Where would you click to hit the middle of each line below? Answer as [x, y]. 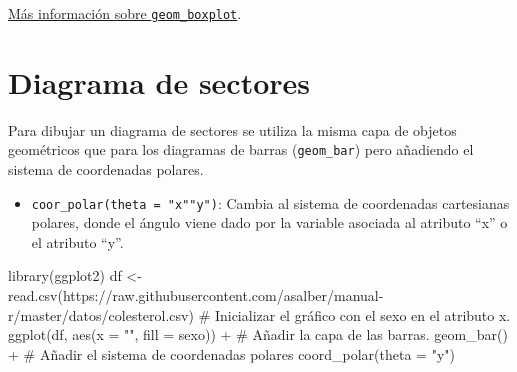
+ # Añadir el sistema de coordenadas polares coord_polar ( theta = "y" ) [231, 353]
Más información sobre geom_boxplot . [125, 13]
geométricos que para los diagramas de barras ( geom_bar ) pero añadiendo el [241, 149]
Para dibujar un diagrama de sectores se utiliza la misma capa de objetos [232, 129]
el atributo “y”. [77, 241]
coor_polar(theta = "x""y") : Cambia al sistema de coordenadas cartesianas [270, 202]
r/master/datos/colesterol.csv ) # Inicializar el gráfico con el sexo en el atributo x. [259, 314]
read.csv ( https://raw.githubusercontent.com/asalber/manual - [196, 295]
